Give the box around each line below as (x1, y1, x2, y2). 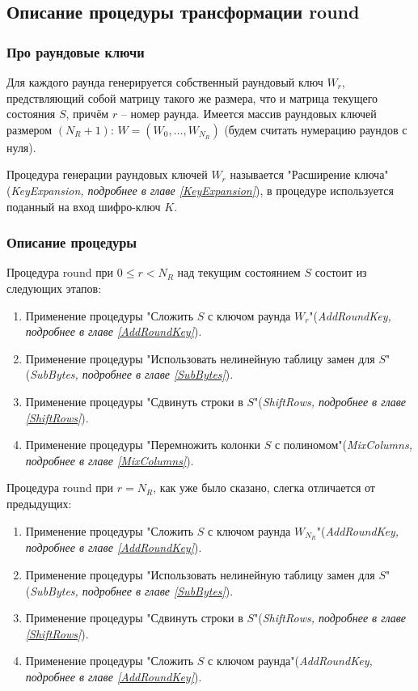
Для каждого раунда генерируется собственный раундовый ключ (6, 74, 323, 90)
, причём (65, 105, 109, 122)
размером (6, 121, 53, 138)
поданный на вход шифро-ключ (6, 197, 161, 214)
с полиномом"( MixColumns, (274, 436, 412, 453)
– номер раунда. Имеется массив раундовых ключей (120, 105, 377, 122)
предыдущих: (6, 494, 72, 511)
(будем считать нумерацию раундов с (224, 121, 407, 138)
